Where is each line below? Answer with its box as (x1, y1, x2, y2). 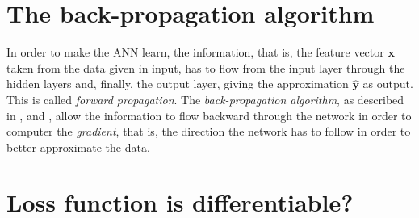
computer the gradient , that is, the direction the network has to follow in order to (6, 123, 411, 140)
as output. (362, 75, 413, 92)
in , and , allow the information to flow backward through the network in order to (6, 107, 412, 124)
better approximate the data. (6, 138, 150, 155)
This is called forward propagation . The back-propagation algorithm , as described (6, 90, 404, 107)
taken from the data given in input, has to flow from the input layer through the (6, 59, 405, 76)
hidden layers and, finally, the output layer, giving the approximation (6, 75, 349, 92)
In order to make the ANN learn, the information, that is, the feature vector (6, 44, 384, 61)
